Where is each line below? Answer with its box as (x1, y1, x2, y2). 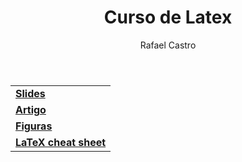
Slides (15, 86, 46, 100)
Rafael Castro (139, 39, 197, 51)
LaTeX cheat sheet (15, 135, 107, 149)
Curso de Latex (103, 6, 233, 29)
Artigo (15, 102, 47, 116)
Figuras (15, 119, 53, 133)
